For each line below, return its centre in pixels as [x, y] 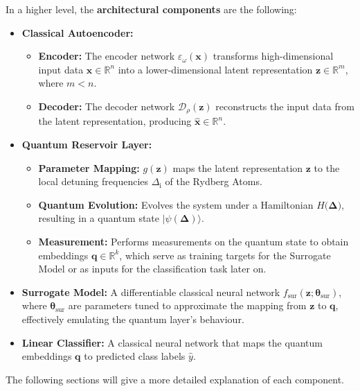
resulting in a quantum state [99, 218]
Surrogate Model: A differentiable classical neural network [151, 292]
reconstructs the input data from [285, 106]
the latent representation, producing [115, 121]
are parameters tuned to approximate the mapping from [187, 305]
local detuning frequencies [93, 181]
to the [327, 167]
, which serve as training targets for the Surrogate [225, 255]
